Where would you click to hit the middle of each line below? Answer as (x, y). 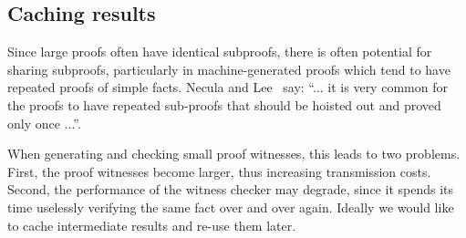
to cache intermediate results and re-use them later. (152, 225)
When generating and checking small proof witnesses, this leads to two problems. (234, 154)
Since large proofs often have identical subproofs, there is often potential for (220, 52)
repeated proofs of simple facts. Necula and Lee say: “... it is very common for (228, 87)
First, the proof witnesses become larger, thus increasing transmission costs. (219, 171)
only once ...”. (44, 123)
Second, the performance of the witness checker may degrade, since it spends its (231, 189)
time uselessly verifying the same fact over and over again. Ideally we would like (231, 207)
